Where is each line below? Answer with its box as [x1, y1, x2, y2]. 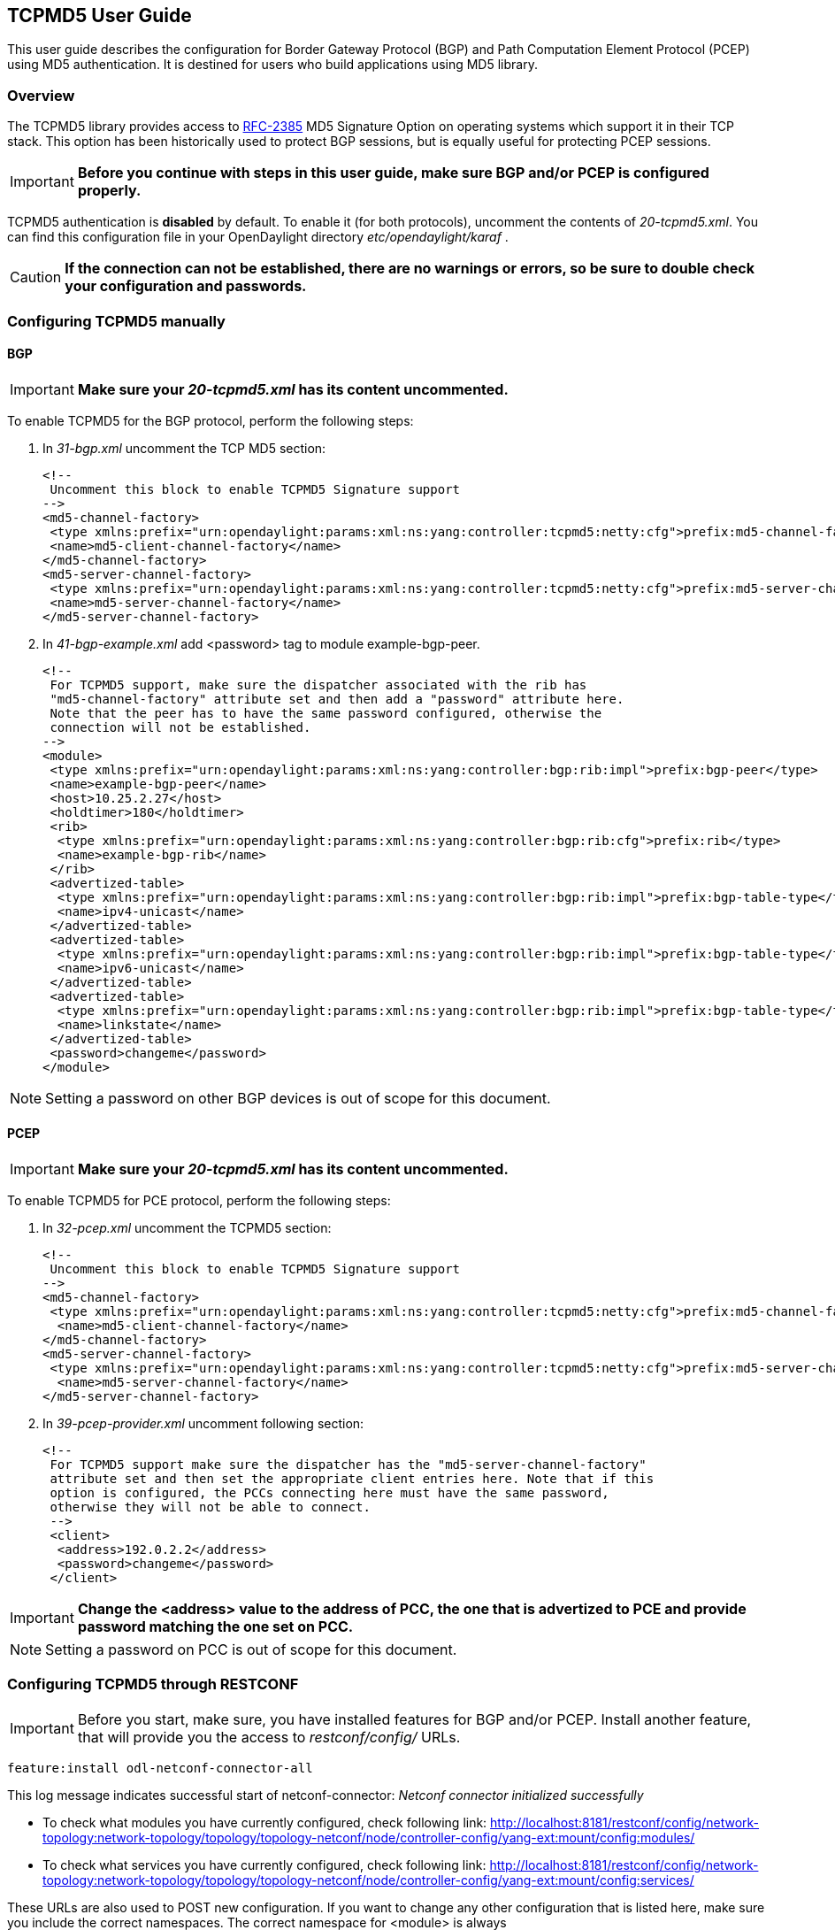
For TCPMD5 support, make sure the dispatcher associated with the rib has [50, 677, 587, 692]
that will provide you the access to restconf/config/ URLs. [77, 1727, 461, 1746]
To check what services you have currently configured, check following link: [42, 1857, 486, 1872]
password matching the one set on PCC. [77, 1617, 354, 1635]
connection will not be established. [50, 719, 311, 734]
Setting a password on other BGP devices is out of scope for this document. [45, 1088, 551, 1107]
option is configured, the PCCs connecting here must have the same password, [50, 1485, 609, 1500]
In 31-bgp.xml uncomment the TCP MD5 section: [42, 440, 326, 456]
